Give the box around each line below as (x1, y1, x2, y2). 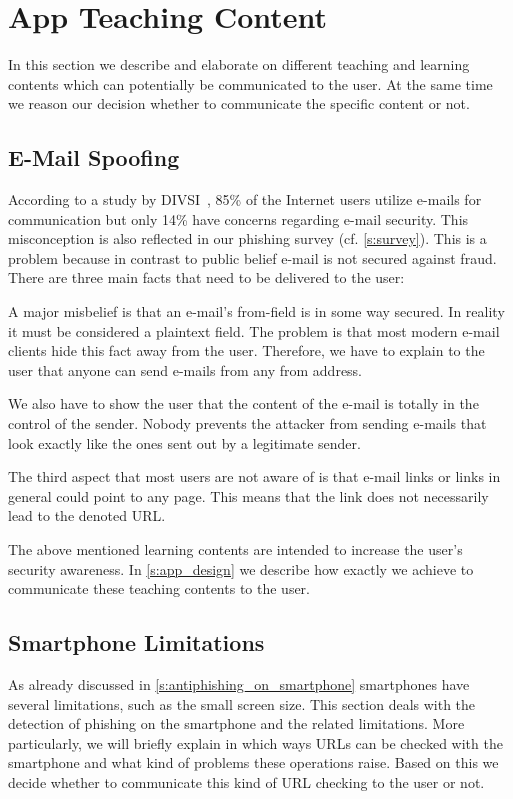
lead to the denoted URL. (8, 505, 166, 526)
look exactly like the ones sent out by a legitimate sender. (8, 432, 361, 453)
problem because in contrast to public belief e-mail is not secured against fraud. (8, 247, 497, 268)
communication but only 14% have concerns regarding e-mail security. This (8, 208, 469, 229)
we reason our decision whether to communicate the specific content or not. (8, 93, 470, 114)
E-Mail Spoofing (8, 142, 180, 173)
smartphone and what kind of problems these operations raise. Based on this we (8, 752, 499, 773)
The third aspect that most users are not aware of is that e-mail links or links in (8, 466, 501, 487)
